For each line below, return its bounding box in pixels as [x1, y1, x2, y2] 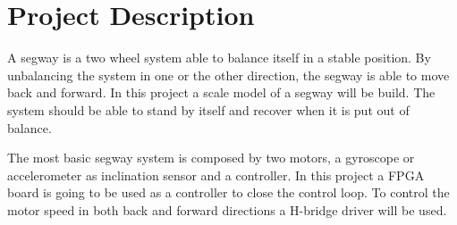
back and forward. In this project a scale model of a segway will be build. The [7, 83, 436, 102]
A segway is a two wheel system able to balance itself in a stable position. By [7, 48, 431, 67]
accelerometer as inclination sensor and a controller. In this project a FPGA [7, 165, 425, 184]
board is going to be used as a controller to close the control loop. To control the [7, 183, 450, 202]
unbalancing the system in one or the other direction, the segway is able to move [7, 65, 450, 84]
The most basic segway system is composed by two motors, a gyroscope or [7, 148, 415, 167]
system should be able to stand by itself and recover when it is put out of [7, 100, 410, 119]
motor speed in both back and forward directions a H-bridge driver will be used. [7, 200, 447, 219]
